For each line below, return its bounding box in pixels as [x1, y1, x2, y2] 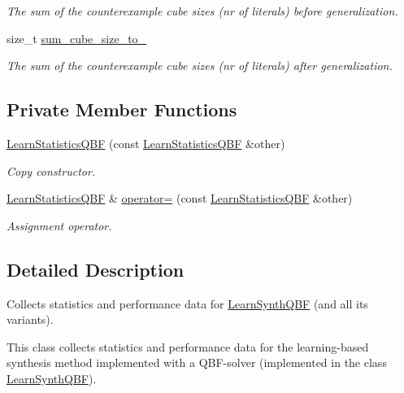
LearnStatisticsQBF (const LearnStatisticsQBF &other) [7, 134, 285, 151]
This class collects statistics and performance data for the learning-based [7, 338, 369, 355]
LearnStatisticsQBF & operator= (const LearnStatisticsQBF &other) [7, 190, 353, 207]
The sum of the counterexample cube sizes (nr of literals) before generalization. [7, 2, 398, 19]
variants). [7, 311, 54, 328]
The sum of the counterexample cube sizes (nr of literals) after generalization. [7, 57, 393, 74]
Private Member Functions [7, 97, 237, 122]
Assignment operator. [7, 216, 112, 234]
